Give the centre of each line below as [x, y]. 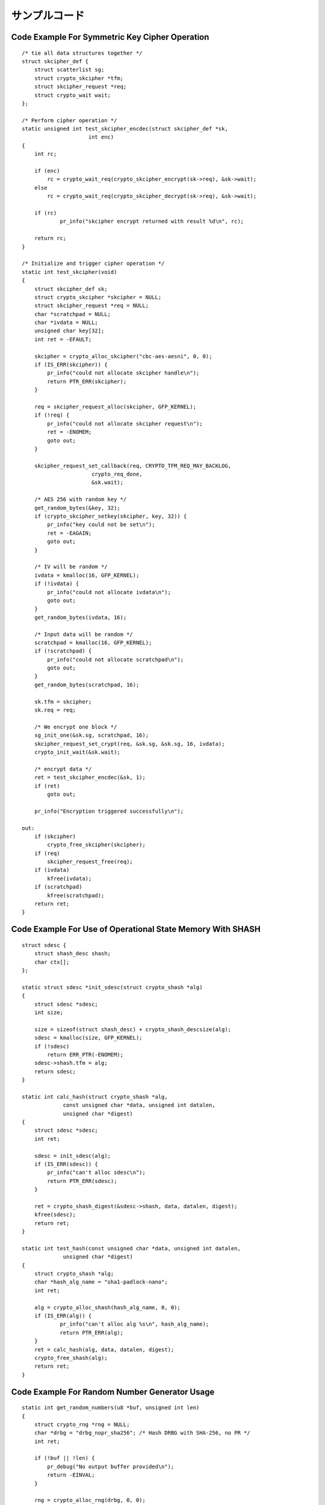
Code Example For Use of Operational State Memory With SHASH [136, 929]
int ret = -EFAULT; [63, 339]
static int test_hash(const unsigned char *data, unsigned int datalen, [131, 1248]
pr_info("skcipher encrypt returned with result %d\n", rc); [152, 222]
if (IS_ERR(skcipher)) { [71, 365]
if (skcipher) [55, 836]
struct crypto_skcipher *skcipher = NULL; [98, 297]
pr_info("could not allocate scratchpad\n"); [115, 659]
